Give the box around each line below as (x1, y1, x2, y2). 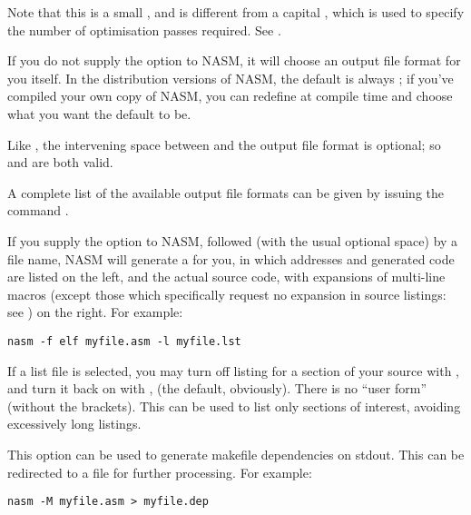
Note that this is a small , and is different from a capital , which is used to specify (7, 3, 465, 21)
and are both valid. (7, 153, 113, 172)
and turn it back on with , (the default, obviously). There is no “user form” (7, 379, 427, 398)
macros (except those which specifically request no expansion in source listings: (7, 284, 446, 303)
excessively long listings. (7, 414, 142, 433)
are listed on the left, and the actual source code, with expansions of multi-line (7, 267, 446, 286)
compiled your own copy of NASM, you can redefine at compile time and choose (7, 86, 453, 105)
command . (7, 201, 69, 220)
